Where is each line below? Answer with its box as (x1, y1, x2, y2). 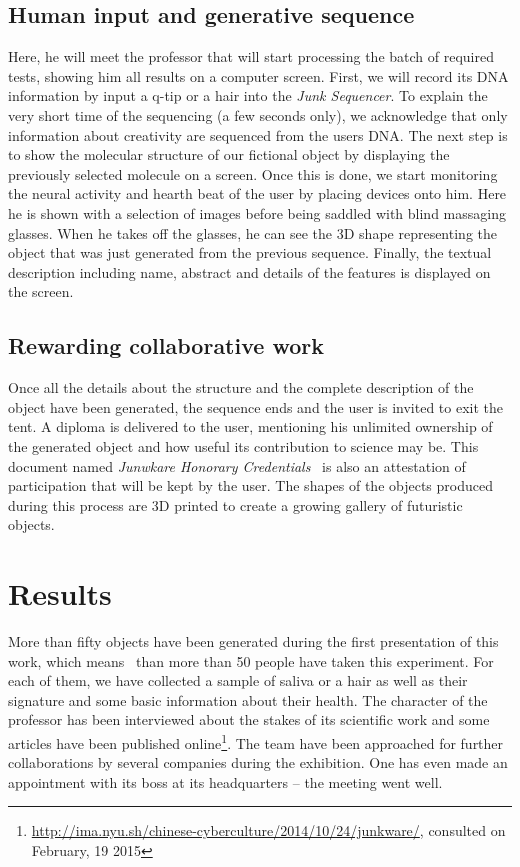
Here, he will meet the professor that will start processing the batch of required (8, 46, 494, 67)
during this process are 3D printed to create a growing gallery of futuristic (8, 494, 463, 515)
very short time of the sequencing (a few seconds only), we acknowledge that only (8, 104, 508, 125)
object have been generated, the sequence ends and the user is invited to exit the (8, 396, 504, 417)
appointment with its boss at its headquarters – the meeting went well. (8, 771, 443, 792)
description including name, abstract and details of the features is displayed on (8, 261, 491, 282)
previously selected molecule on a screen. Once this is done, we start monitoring (8, 163, 498, 184)
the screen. (8, 281, 74, 302)
